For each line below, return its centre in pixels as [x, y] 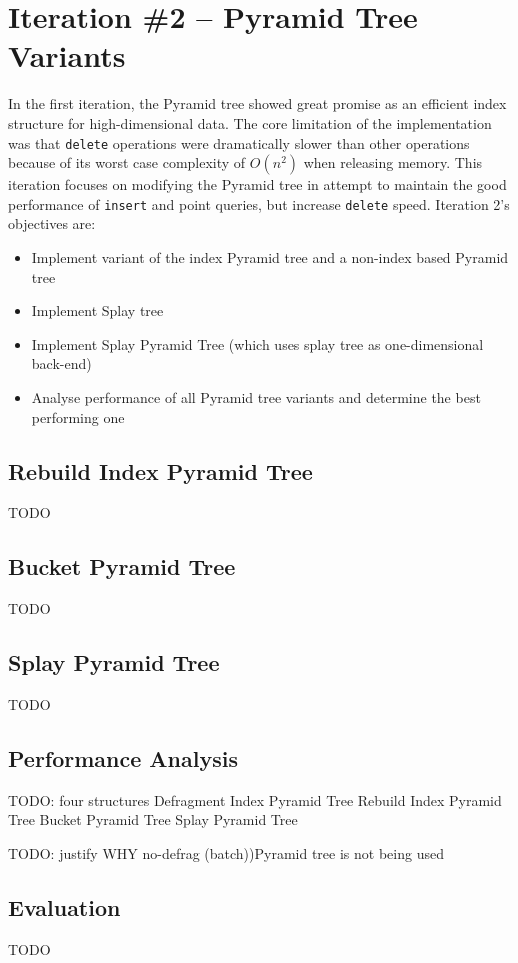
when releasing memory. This [393, 162]
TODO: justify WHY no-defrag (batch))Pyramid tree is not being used [226, 852]
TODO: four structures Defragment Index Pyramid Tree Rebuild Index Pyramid [255, 799]
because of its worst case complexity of [127, 162]
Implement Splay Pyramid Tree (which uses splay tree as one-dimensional [257, 343]
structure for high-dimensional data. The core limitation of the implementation [250, 122]
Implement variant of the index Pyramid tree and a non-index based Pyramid [270, 257]
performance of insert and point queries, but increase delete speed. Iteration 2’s [259, 203]
